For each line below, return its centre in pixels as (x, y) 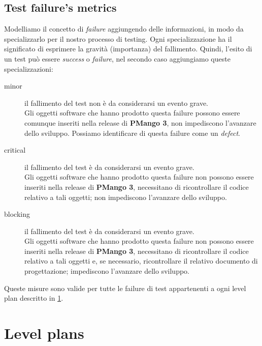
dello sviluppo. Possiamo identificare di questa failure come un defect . (132, 133)
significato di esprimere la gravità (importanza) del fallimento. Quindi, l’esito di (128, 49)
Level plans (44, 333)
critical (15, 150)
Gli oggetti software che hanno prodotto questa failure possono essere (132, 113)
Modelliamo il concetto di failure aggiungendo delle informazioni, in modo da (124, 29)
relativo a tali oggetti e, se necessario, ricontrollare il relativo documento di (141, 261)
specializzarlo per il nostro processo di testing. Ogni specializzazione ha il (118, 38)
